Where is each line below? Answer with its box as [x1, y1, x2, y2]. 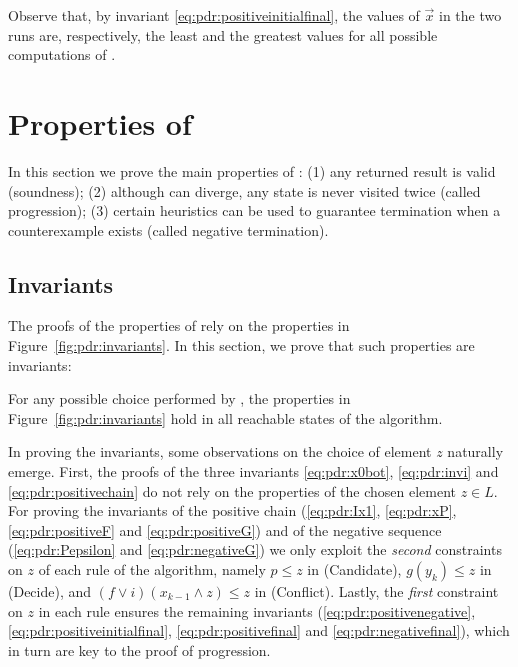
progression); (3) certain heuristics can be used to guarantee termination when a [8, 200, 501, 221]
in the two [439, 5, 502, 25]
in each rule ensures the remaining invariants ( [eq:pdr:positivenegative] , [38, 600, 476, 621]
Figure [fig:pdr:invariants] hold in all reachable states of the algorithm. [8, 407, 443, 428]
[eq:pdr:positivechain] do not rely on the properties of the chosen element [8, 480, 457, 501]
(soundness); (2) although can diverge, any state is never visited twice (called [8, 180, 481, 201]
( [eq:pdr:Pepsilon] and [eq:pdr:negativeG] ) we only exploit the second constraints [8, 539, 502, 560]
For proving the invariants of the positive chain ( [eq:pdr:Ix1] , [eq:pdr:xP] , [8, 500, 457, 521]
